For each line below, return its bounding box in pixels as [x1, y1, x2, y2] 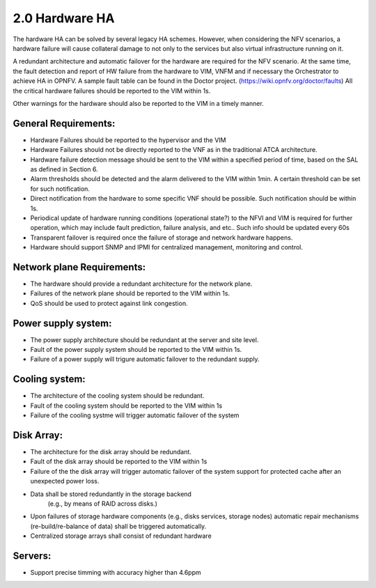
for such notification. [30, 185, 91, 193]
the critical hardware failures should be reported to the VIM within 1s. [13, 86, 211, 95]
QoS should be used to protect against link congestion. [30, 299, 188, 307]
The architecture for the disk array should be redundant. [30, 448, 191, 456]
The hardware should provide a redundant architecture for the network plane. [30, 279, 253, 288]
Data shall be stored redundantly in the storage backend [30, 490, 191, 498]
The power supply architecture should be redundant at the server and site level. [30, 335, 259, 344]
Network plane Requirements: [13, 261, 146, 273]
